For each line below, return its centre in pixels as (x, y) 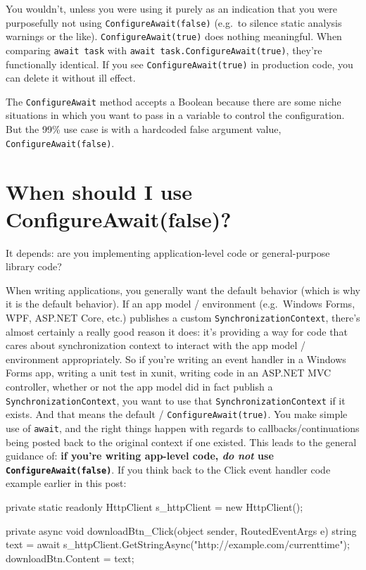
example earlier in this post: (66, 483)
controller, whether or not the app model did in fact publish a (139, 387)
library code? (34, 266)
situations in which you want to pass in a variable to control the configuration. (175, 115)
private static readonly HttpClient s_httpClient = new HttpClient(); (154, 507)
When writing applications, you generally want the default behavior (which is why (183, 290)
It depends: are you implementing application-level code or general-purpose (168, 252)
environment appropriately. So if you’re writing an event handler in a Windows (176, 359)
